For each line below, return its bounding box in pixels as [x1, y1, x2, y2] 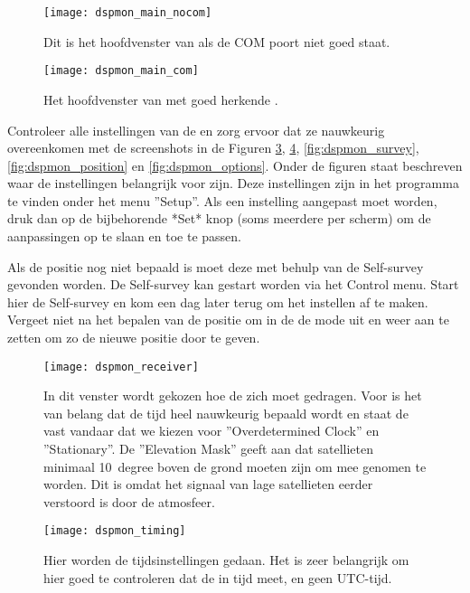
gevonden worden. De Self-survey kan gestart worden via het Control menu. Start [7, 275, 459, 294]
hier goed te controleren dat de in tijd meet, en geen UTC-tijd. [43, 568, 392, 587]
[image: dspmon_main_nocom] [43, 6, 212, 19]
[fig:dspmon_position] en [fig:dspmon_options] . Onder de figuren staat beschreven [7, 155, 463, 174]
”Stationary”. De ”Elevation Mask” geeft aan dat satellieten [43, 439, 373, 458]
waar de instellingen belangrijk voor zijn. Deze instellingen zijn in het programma [7, 174, 459, 193]
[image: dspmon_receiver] [43, 360, 199, 373]
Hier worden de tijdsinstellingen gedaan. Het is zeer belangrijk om [43, 551, 409, 569]
